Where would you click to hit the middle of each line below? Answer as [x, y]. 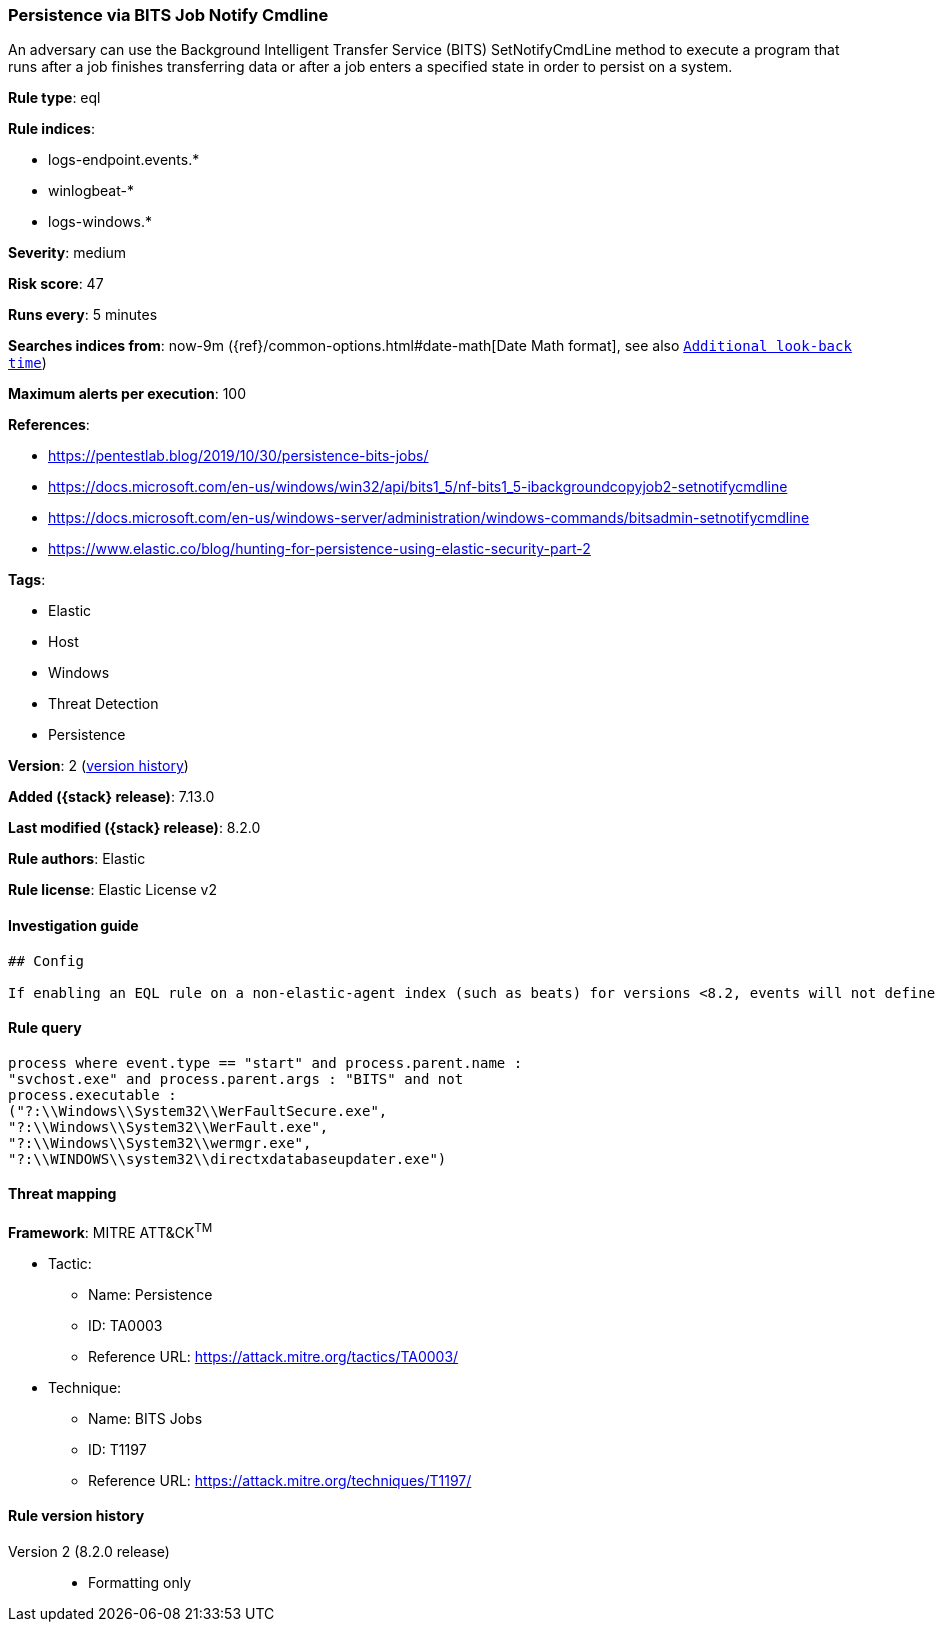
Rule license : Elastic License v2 [112, 890]
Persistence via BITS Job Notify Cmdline [168, 15]
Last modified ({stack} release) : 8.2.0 [134, 828]
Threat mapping [62, 1194]
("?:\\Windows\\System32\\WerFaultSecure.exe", [198, 1110]
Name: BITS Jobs [145, 1418]
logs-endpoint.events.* [124, 160]
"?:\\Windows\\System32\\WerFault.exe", [168, 1126]
